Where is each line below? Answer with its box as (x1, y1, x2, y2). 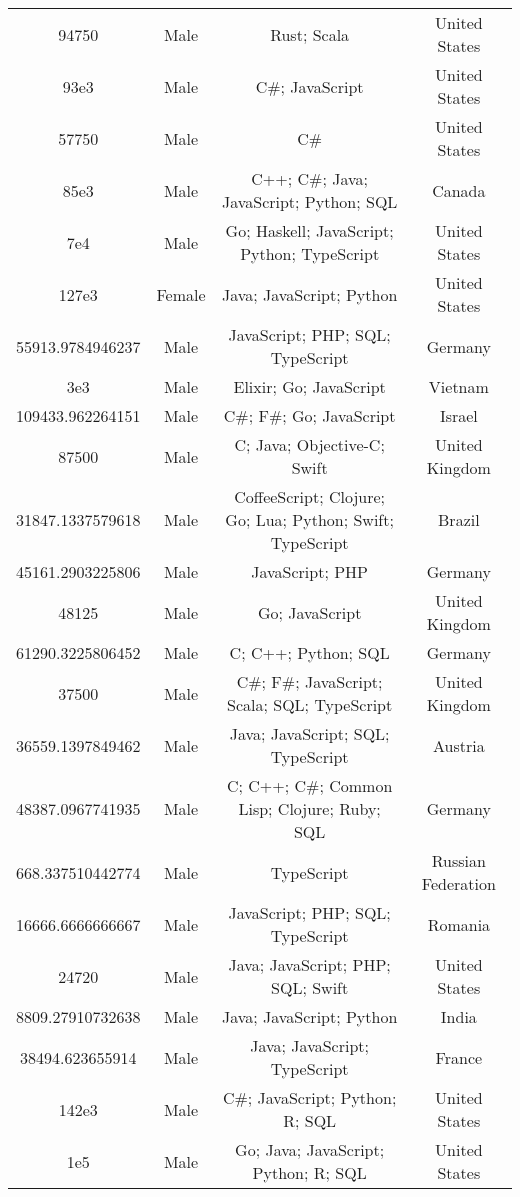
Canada (432, 178, 486, 202)
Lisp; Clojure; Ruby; (238, 797, 381, 820)
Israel (439, 404, 478, 427)
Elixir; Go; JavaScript (233, 375, 386, 398)
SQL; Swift (271, 976, 349, 999)
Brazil (438, 508, 480, 531)
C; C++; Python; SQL (229, 641, 390, 664)
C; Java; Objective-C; (234, 433, 385, 456)
